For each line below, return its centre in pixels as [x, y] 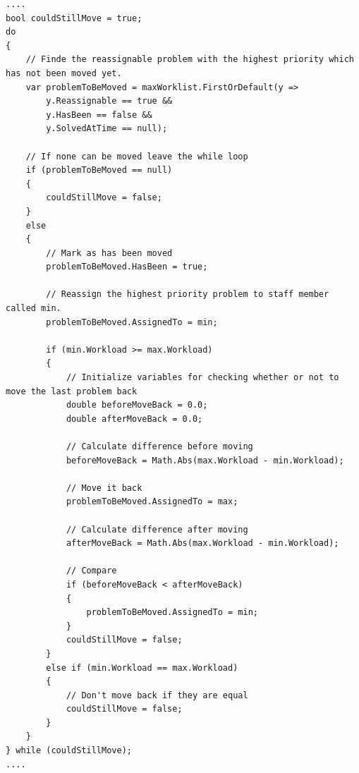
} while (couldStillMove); [69, 751]
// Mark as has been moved [109, 253]
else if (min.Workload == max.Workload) [142, 668]
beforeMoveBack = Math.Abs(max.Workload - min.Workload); [205, 460]
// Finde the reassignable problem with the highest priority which [190, 60]
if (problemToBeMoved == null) [99, 170]
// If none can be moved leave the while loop [137, 156]
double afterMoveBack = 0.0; [134, 419]
